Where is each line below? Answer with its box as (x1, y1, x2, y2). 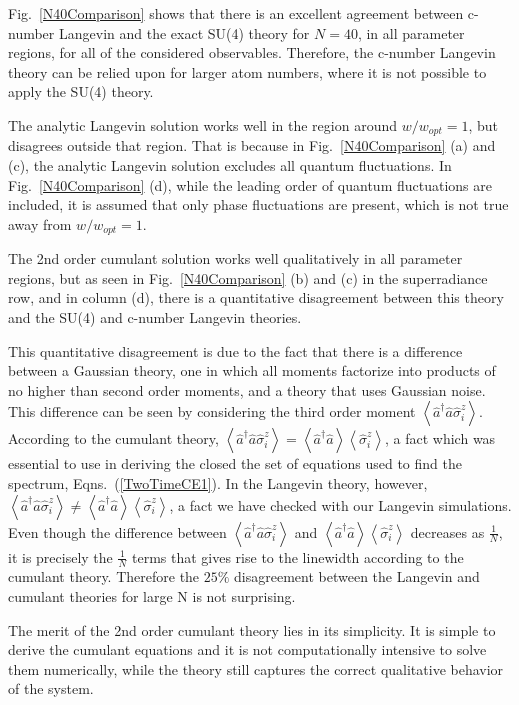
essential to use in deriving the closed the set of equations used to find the (8, 453, 462, 474)
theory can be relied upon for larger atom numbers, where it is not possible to (8, 61, 487, 82)
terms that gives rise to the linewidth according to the (131, 546, 464, 567)
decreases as (410, 521, 485, 542)
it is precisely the (8, 546, 113, 567)
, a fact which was (385, 428, 496, 449)
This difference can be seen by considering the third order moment (8, 401, 416, 422)
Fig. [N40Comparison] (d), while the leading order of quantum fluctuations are (8, 174, 492, 195)
